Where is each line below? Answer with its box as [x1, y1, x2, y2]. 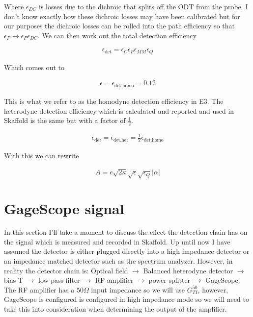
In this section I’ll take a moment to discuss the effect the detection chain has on [4, 227, 248, 237]
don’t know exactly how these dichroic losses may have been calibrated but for [4, 11, 240, 21]
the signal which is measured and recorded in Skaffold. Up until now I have [4, 236, 230, 246]
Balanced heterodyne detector [143, 265, 233, 275]
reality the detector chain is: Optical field [4, 265, 128, 275]
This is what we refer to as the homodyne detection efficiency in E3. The [4, 96, 224, 106]
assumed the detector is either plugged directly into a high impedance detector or [4, 246, 250, 256]
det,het [113, 137, 128, 143]
